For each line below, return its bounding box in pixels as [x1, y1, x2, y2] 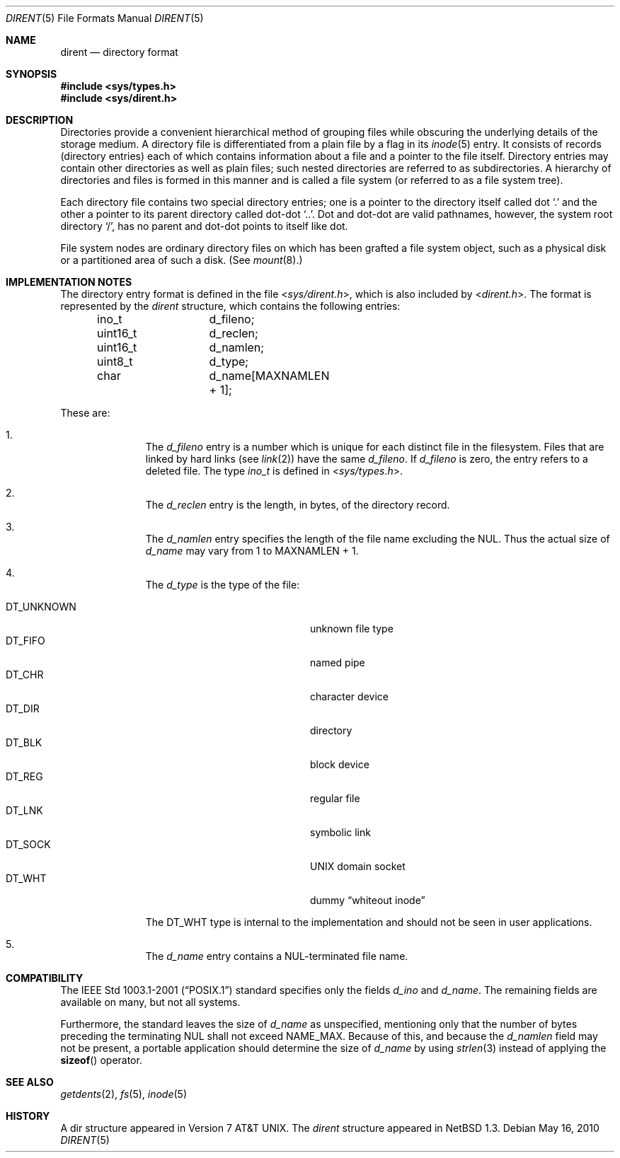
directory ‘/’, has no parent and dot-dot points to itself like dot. [60, 220, 348, 232]
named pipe [310, 656, 365, 668]
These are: [60, 407, 110, 419]
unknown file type [310, 623, 394, 635]
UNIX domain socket [310, 860, 406, 872]
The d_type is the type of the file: [145, 579, 300, 591]
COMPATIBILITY [6, 972, 84, 984]
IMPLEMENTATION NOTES [6, 276, 132, 288]
